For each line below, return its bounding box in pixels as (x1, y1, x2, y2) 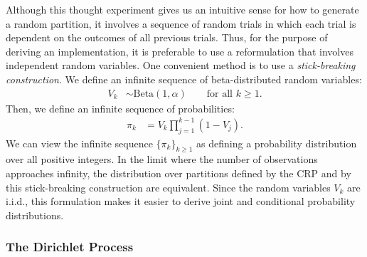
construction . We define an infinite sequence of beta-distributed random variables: (6, 71, 362, 86)
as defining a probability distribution (196, 135, 357, 150)
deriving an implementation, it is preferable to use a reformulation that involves (6, 43, 353, 58)
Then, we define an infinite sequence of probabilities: (6, 100, 235, 115)
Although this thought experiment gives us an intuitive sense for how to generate (6, 2, 359, 16)
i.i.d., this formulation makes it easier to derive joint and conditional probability (6, 194, 356, 209)
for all (206, 88, 233, 99)
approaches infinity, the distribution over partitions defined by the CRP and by (6, 165, 351, 180)
